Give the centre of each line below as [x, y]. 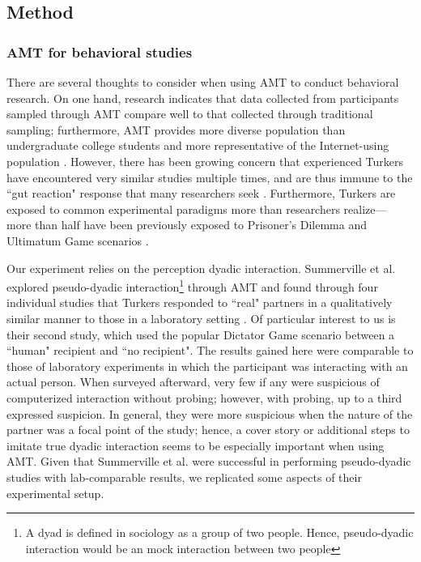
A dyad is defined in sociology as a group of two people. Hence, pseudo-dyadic [219, 532]
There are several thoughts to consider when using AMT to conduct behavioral [203, 82]
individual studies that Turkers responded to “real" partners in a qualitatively [200, 302]
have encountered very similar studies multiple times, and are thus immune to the [210, 177]
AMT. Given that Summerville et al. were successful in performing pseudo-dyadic [209, 461]
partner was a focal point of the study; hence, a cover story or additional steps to [208, 430]
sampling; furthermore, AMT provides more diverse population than [176, 129]
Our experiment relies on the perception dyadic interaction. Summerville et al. [201, 268]
